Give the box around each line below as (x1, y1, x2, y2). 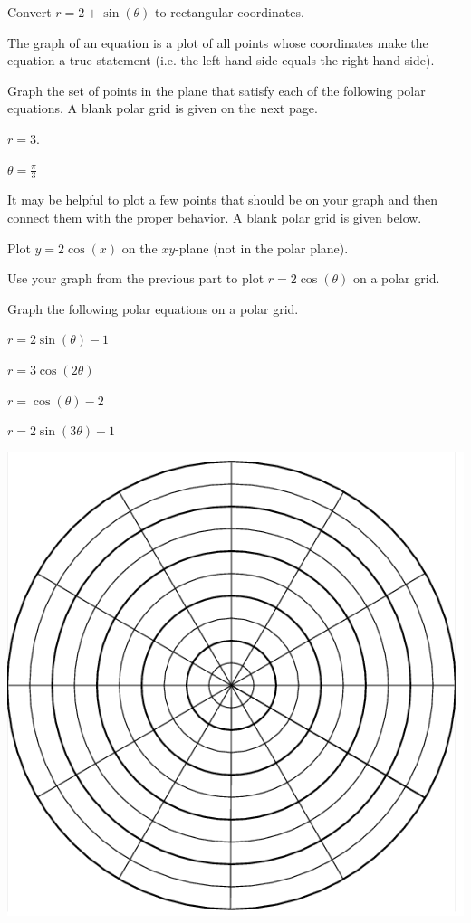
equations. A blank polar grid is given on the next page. (7, 99, 318, 118)
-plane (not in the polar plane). (175, 238, 349, 257)
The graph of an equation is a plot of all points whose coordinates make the (7, 33, 428, 52)
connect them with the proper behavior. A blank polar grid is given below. (7, 207, 422, 226)
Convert (7, 3, 52, 21)
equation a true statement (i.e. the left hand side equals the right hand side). (7, 51, 435, 70)
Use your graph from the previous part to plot (7, 269, 264, 288)
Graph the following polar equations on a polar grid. (7, 299, 299, 318)
